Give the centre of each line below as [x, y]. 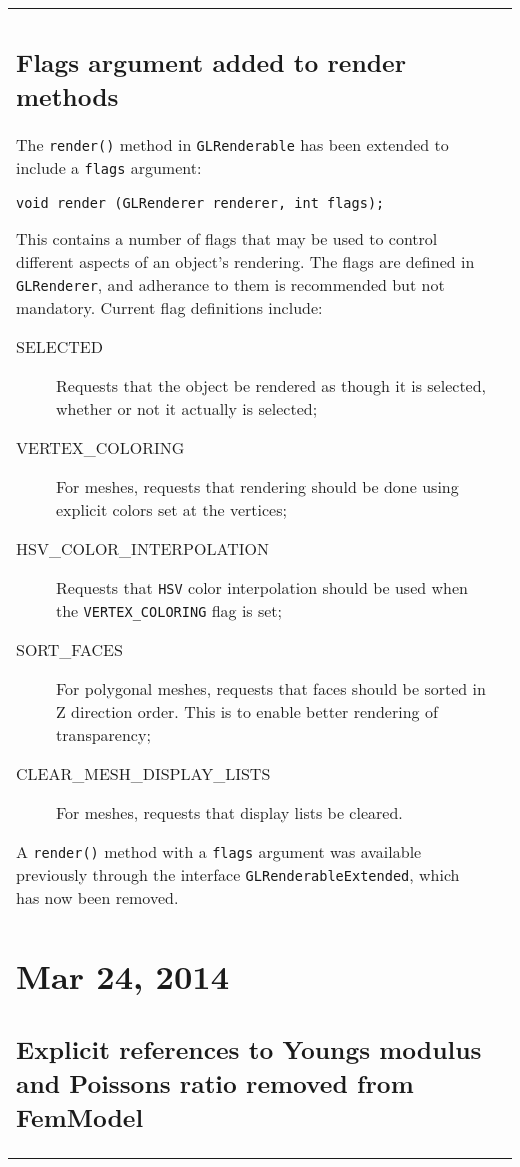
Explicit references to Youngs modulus [249, 1048]
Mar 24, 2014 [123, 976]
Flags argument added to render [211, 61]
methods [67, 95]
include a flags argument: [109, 167]
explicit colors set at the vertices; [171, 509]
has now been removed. [97, 897]
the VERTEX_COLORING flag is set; [169, 610]
